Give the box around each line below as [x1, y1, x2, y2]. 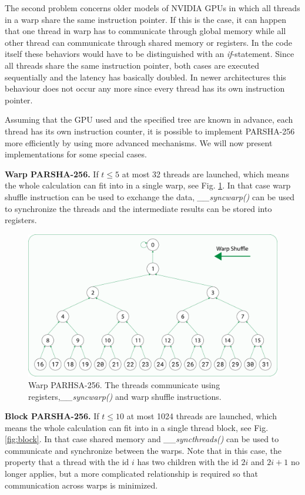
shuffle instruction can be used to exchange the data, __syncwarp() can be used [5, 190, 294, 203]
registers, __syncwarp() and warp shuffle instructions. [28, 390, 222, 402]
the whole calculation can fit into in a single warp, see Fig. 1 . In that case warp [5, 179, 291, 191]
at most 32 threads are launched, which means [122, 167, 289, 180]
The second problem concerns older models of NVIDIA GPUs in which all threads [5, 2, 300, 14]
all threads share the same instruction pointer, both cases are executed [5, 59, 260, 71]
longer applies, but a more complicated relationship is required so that [5, 467, 259, 480]
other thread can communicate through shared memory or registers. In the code [5, 36, 292, 48]
